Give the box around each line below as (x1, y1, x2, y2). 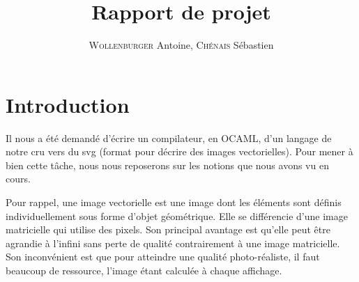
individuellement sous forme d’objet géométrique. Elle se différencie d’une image (6, 208, 348, 223)
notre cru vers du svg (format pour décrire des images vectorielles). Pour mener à (6, 144, 353, 159)
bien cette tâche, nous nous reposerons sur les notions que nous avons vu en (6, 157, 329, 172)
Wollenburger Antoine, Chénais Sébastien (89, 38, 274, 52)
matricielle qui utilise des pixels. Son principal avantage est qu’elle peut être (6, 222, 330, 237)
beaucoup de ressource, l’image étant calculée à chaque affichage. (6, 263, 282, 277)
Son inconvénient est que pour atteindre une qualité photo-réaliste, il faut (6, 249, 320, 264)
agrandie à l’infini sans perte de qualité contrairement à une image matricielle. (6, 235, 340, 250)
